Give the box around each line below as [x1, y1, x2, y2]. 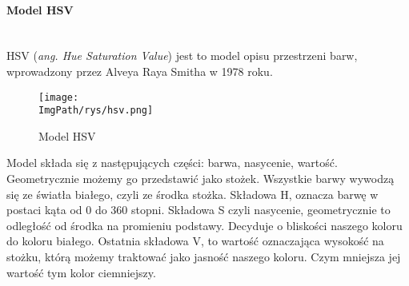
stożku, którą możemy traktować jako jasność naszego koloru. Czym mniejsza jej [6, 248, 401, 265]
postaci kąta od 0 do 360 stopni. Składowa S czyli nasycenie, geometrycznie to [6, 201, 391, 218]
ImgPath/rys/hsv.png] [38, 105, 154, 117]
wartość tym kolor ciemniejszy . [6, 264, 156, 280]
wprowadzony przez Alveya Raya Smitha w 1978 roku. [6, 62, 273, 79]
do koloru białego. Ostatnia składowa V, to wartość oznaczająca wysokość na [6, 232, 384, 249]
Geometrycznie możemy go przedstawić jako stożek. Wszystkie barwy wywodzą [6, 170, 395, 187]
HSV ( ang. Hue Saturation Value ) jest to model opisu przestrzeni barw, [6, 47, 358, 64]
